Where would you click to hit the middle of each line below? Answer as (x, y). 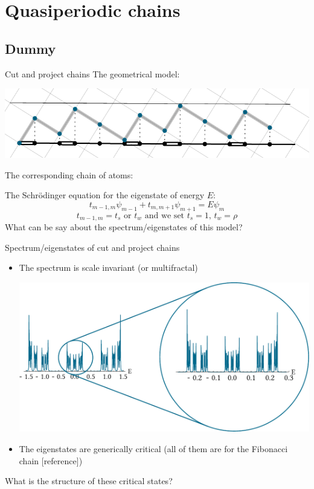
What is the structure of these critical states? (89, 481)
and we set (165, 215)
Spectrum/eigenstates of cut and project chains (92, 247)
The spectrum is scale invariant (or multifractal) (108, 267)
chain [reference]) (51, 460)
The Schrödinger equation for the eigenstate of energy (105, 195)
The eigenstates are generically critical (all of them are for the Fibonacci (153, 449)
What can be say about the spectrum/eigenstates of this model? (124, 227)
